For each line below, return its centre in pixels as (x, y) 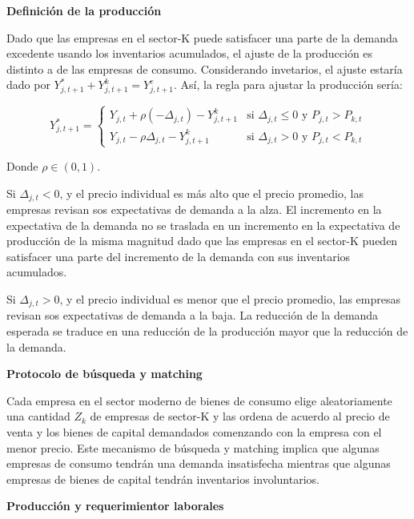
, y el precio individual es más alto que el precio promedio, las (211, 193)
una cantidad (38, 416)
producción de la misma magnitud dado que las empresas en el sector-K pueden (202, 241)
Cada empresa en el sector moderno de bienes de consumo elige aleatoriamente (199, 400)
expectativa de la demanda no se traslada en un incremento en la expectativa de (203, 225)
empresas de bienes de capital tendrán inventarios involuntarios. (163, 479)
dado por (28, 84)
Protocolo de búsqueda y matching (105, 374)
